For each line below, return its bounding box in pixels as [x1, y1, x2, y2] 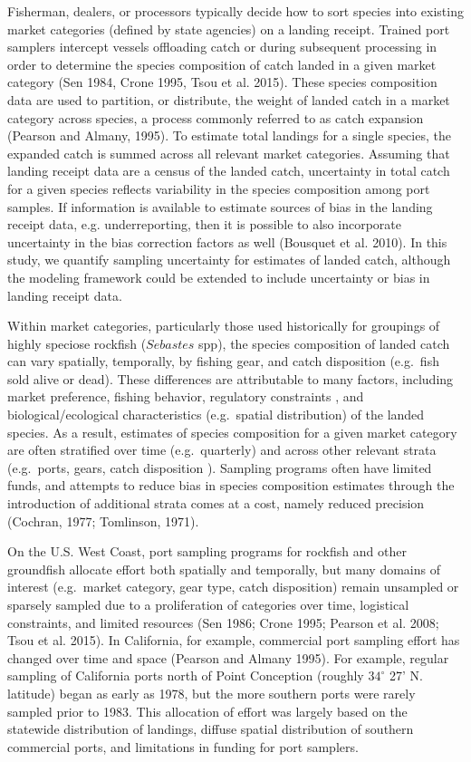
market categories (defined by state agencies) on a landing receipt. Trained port [7, 19, 450, 38]
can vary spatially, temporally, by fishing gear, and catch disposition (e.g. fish [7, 352, 439, 371]
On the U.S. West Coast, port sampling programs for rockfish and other [7, 542, 407, 561]
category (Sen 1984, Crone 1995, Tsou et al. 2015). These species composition [7, 72, 437, 92]
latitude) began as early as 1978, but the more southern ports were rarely [7, 683, 416, 702]
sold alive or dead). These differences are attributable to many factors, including [7, 369, 454, 388]
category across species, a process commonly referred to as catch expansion [7, 108, 424, 127]
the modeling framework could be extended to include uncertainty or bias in [7, 267, 430, 286]
